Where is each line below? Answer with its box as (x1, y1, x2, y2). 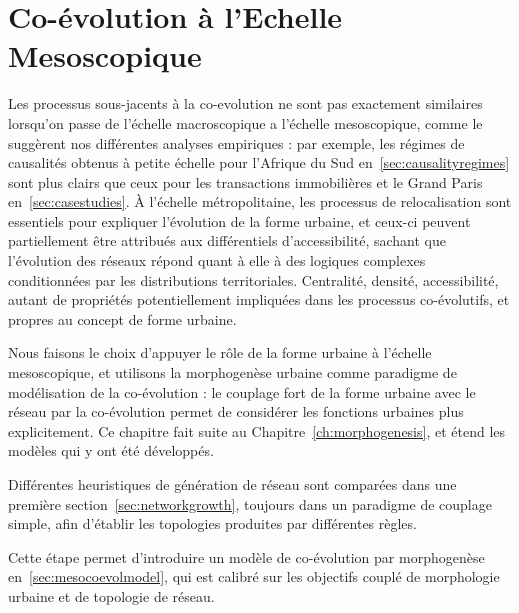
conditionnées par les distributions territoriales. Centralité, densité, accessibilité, (8, 269, 499, 290)
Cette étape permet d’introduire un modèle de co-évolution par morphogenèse (8, 546, 485, 567)
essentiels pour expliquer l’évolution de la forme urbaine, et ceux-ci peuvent (8, 210, 471, 231)
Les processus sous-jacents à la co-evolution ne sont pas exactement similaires (8, 93, 483, 114)
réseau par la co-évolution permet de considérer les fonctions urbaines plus (8, 401, 464, 422)
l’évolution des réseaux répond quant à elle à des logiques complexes (8, 250, 426, 271)
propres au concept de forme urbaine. (8, 308, 237, 329)
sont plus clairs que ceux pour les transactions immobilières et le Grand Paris (8, 171, 483, 192)
